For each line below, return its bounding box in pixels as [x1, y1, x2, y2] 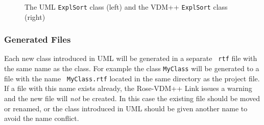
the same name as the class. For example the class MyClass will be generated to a [4, 63, 259, 74]
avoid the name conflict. [4, 113, 79, 123]
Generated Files [4, 33, 71, 46]
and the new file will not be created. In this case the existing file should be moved [4, 93, 260, 104]
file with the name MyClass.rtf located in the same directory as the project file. [4, 73, 260, 83]
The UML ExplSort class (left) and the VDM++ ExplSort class [25, 2, 228, 12]
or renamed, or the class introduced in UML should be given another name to [4, 103, 248, 113]
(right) [25, 11, 45, 22]
